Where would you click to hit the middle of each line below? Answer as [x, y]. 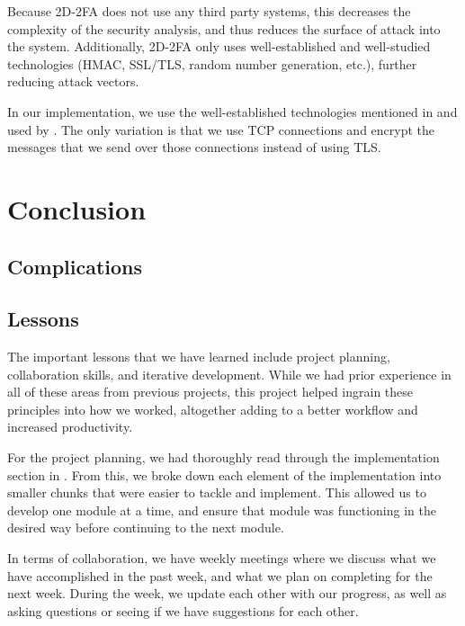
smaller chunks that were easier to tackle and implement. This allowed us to [217, 492]
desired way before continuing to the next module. [146, 528]
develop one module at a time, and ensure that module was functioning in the [222, 510]
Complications [75, 266]
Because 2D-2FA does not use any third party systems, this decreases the [209, 11]
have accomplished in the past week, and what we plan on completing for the [220, 575]
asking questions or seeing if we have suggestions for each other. [183, 610]
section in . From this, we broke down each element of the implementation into [224, 474]
